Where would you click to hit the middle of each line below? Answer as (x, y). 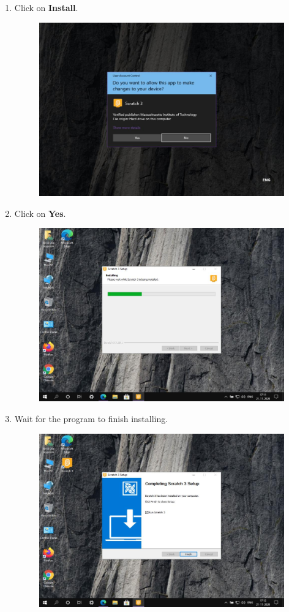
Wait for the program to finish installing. (91, 419)
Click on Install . (46, 7)
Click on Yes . (40, 213)
